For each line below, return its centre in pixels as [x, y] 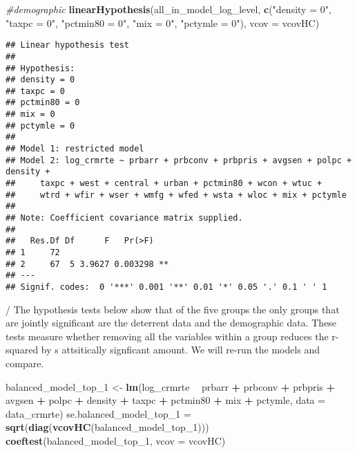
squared [22, 350]
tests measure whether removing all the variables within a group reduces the [167, 336]
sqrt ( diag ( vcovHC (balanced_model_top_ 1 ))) [107, 427]
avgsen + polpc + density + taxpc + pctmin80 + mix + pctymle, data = [166, 400]
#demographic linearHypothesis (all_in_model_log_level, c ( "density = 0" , [168, 9]
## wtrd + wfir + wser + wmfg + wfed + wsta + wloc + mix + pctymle [176, 195]
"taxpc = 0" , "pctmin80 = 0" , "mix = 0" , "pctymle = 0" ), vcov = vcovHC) [163, 22]
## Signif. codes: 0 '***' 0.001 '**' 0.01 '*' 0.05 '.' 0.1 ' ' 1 [166, 287]
